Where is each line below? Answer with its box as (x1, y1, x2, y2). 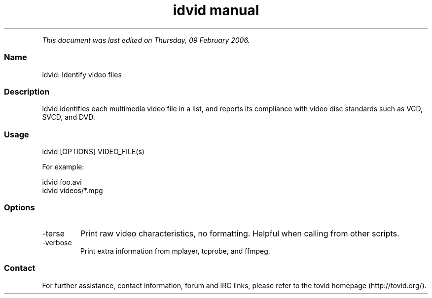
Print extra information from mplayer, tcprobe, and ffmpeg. (80, 246, 270, 255)
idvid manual (173, 2, 259, 19)
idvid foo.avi (42, 178, 82, 186)
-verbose (42, 238, 72, 247)
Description (4, 86, 50, 97)
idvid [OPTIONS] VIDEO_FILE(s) (42, 147, 144, 156)
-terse (42, 228, 65, 238)
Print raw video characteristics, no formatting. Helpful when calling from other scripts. (80, 228, 399, 238)
